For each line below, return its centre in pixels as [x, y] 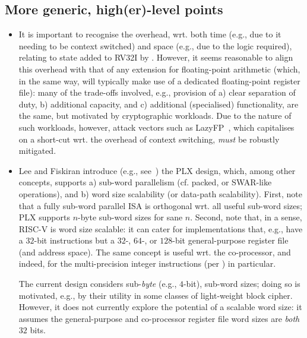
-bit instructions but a [75, 240]
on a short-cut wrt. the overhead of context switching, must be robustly [149, 139]
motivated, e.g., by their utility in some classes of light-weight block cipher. [156, 295]
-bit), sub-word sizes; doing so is [242, 284]
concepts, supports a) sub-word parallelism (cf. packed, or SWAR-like [145, 182]
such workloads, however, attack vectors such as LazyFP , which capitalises [156, 127]
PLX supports [44, 217]
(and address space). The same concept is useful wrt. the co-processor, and [155, 252]
